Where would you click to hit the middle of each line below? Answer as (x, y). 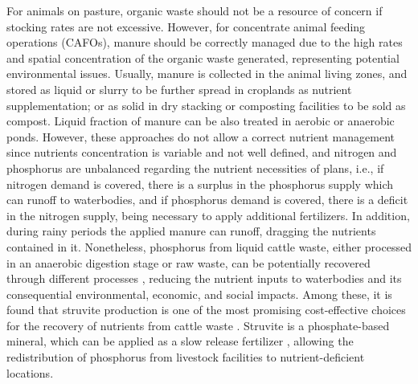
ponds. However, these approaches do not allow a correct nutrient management (201, 136)
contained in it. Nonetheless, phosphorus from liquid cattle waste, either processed (209, 246)
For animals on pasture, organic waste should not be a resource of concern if (195, 10)
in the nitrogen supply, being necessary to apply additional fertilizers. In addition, (208, 215)
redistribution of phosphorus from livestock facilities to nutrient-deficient (186, 357)
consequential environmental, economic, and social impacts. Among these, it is (199, 294)
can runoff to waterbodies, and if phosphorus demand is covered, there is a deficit (207, 200)
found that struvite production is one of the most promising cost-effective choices (206, 310)
